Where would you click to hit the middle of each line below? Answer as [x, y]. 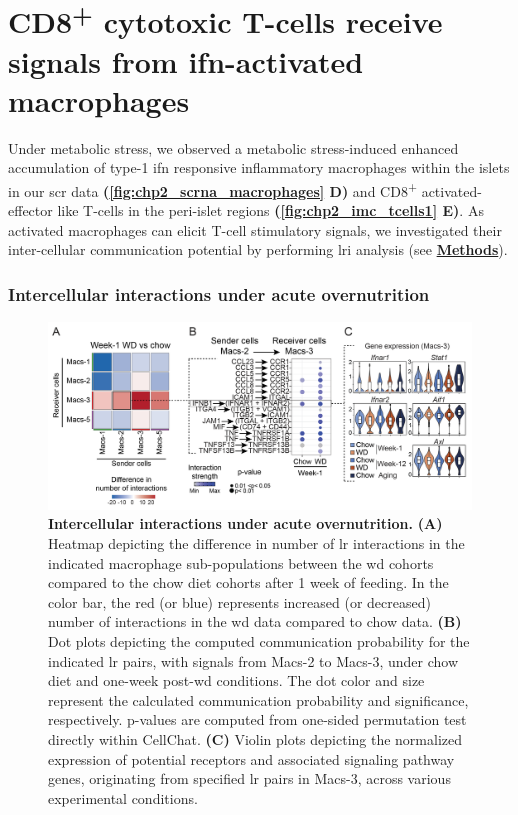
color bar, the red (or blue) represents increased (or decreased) [239, 601]
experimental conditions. [123, 797]
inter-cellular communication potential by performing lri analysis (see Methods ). [258, 249]
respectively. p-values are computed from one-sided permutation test [257, 719]
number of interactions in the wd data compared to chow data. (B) [255, 621]
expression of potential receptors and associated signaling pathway [251, 758]
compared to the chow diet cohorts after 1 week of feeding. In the [248, 582]
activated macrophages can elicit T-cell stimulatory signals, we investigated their [255, 229]
